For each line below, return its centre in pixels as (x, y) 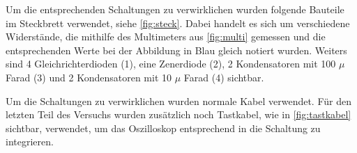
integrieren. (30, 142)
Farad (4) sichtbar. (224, 77)
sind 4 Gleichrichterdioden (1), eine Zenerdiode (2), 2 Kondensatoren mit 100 (171, 64)
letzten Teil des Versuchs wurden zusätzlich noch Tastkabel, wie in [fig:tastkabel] (178, 114)
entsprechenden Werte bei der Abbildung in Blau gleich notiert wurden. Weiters (176, 50)
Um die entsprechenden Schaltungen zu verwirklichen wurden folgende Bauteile (175, 9)
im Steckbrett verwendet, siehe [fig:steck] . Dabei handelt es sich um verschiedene (178, 23)
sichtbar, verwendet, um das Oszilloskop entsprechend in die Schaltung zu (163, 128)
